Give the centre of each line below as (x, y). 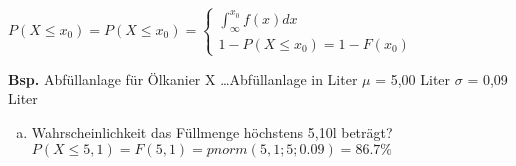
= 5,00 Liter (413, 78)
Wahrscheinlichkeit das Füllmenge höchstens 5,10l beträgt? (212, 132)
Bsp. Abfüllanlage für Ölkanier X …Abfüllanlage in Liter (183, 78)
